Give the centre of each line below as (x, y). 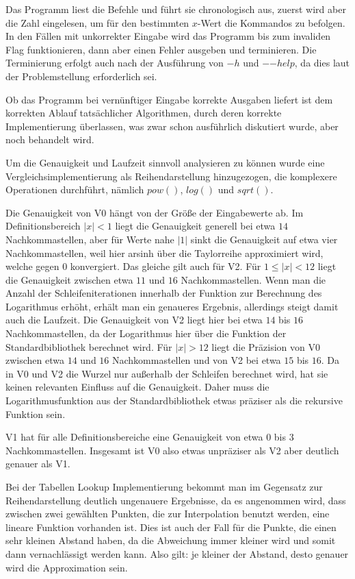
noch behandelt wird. (50, 139)
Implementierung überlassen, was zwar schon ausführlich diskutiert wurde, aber (172, 126)
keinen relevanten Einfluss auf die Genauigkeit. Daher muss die (137, 387)
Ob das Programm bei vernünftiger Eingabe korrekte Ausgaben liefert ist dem (169, 99)
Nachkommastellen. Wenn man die (253, 279)
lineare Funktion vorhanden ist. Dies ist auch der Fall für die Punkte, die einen (171, 527)
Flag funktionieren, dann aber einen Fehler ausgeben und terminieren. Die (161, 49)
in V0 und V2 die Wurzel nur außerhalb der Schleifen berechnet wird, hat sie (167, 373)
